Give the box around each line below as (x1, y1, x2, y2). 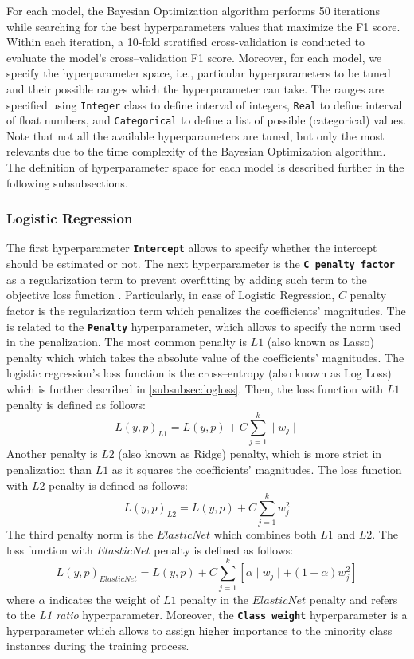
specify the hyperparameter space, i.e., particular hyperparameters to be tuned (6, 65, 391, 81)
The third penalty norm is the (6, 526, 154, 543)
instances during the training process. (6, 637, 189, 654)
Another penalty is (6, 445, 98, 462)
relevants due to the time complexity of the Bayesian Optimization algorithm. (6, 143, 386, 160)
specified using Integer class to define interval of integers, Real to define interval (6, 96, 403, 112)
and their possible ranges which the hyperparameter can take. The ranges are (6, 80, 384, 97)
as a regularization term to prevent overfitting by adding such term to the (6, 270, 367, 287)
